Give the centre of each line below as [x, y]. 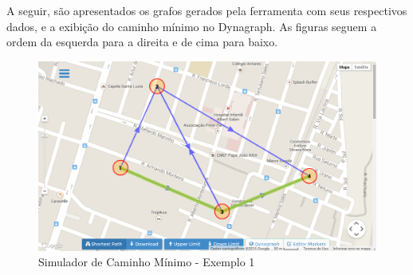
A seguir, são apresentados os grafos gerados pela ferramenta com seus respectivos [207, 10]
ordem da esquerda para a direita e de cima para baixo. [142, 42]
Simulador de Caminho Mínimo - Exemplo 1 [147, 262]
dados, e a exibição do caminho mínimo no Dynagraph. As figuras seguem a [192, 26]
